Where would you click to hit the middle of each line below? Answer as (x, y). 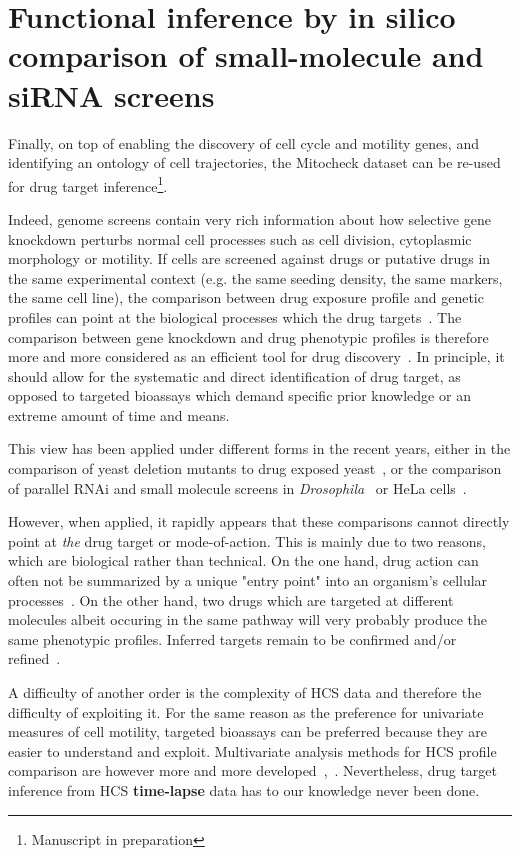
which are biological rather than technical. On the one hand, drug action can (243, 560)
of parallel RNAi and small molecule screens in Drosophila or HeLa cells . (237, 487)
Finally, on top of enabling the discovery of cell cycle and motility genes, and (243, 142)
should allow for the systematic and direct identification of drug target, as (234, 375)
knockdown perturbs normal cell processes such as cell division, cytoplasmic (240, 238)
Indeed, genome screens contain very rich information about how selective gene (249, 218)
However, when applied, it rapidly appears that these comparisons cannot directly (259, 521)
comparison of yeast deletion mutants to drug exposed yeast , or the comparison (255, 468)
